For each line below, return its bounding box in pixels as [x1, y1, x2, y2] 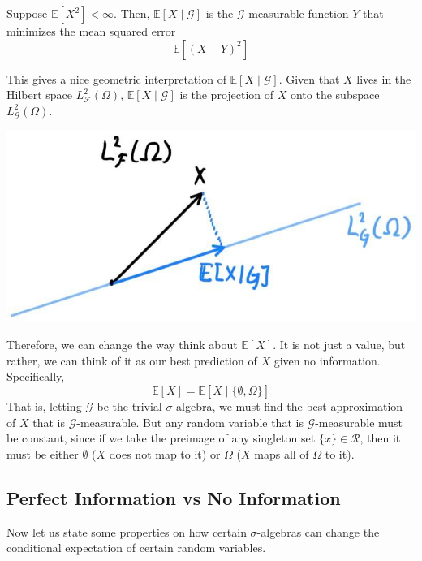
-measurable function [244, 5, 349, 21]
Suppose [6, 5, 48, 21]
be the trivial [97, 397, 162, 414]
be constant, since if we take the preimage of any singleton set [6, 429, 316, 447]
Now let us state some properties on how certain [6, 523, 247, 540]
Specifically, [6, 368, 65, 385]
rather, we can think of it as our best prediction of [6, 352, 257, 369]
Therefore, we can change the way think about [6, 336, 238, 353]
